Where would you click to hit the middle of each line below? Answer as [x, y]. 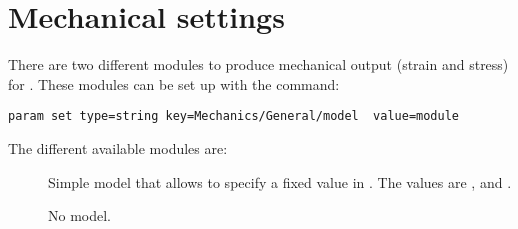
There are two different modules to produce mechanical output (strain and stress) [258, 64]
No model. [79, 215]
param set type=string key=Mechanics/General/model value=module [234, 116]
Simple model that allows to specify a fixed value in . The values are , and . [280, 181]
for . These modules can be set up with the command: [174, 83]
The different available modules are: [118, 147]
